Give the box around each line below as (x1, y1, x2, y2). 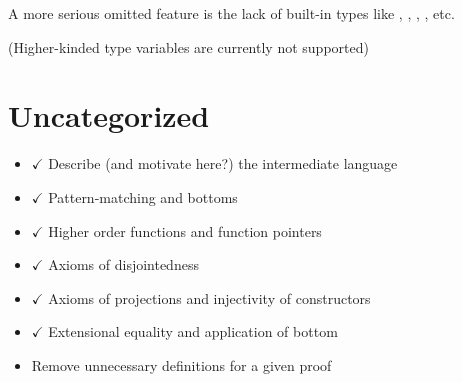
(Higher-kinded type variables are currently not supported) (8, 36, 369, 57)
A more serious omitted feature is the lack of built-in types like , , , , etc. (8, 3, 455, 23)
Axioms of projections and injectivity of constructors (48, 287, 371, 308)
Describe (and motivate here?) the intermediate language (48, 153, 398, 174)
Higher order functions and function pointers (48, 220, 322, 241)
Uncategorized (8, 95, 210, 136)
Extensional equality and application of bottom (48, 321, 338, 342)
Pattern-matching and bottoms (48, 186, 238, 207)
